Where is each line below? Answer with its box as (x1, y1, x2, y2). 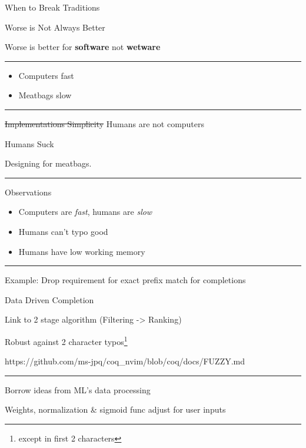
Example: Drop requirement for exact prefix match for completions (5, 274, 246, 286)
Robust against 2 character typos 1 (5, 333, 128, 347)
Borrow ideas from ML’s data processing (5, 383, 151, 396)
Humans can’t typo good (18, 225, 108, 237)
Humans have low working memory (18, 245, 145, 257)
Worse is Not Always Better (5, 21, 105, 33)
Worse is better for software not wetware (5, 41, 161, 53)
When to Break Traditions (5, 1, 100, 13)
